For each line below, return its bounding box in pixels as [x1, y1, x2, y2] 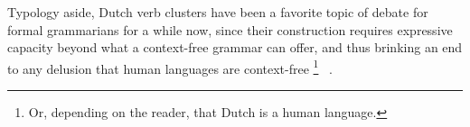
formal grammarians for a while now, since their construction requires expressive [7, 20, 453, 39]
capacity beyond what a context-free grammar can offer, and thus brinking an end [7, 38, 463, 57]
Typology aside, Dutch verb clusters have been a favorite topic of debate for [7, 3, 428, 21]
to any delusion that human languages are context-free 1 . [7, 56, 333, 77]
